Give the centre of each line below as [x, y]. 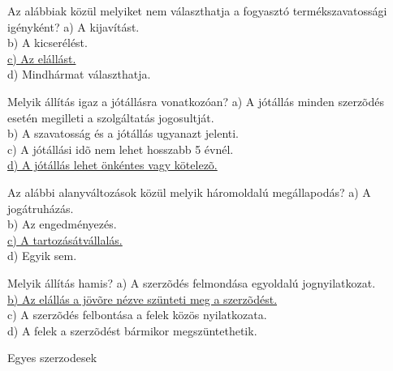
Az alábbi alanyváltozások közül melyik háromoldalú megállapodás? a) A [189, 192]
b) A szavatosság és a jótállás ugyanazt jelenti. [123, 133]
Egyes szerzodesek [52, 358]
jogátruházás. [41, 208]
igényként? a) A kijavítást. [73, 26]
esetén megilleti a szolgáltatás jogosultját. [111, 117]
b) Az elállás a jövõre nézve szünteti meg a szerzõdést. [143, 299]
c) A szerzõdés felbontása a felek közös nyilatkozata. [137, 315]
